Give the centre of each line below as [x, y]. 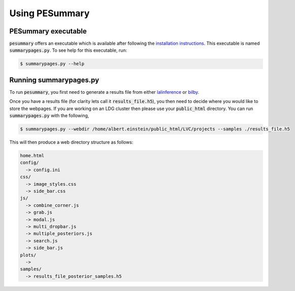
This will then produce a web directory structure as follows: [71, 142]
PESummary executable [48, 31]
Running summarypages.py [54, 80]
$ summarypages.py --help [52, 64]
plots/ [28, 255]
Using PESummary [49, 13]
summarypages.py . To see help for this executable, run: [68, 50]
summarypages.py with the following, [49, 116]
